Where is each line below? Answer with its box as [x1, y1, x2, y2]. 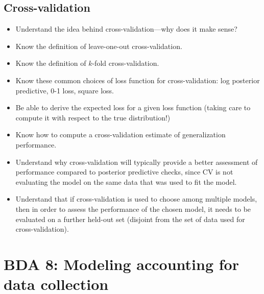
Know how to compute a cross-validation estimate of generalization [15, 129, 226, 140]
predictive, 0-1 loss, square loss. [15, 85, 114, 95]
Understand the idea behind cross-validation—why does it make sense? [15, 23, 237, 34]
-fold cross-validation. [92, 58, 159, 68]
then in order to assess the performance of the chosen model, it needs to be [15, 203, 251, 214]
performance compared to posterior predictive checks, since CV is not [15, 166, 233, 177]
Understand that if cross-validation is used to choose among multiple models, [15, 193, 257, 204]
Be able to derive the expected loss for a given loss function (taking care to [15, 102, 251, 113]
